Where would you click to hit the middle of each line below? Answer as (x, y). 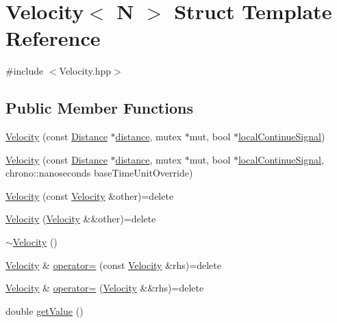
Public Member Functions (99, 108)
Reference (53, 38)
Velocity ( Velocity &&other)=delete (81, 219)
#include (25, 71)
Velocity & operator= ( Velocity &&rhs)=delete (105, 288)
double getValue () (45, 310)
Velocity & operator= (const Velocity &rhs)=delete (113, 264)
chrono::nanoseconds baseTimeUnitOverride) (99, 173)
